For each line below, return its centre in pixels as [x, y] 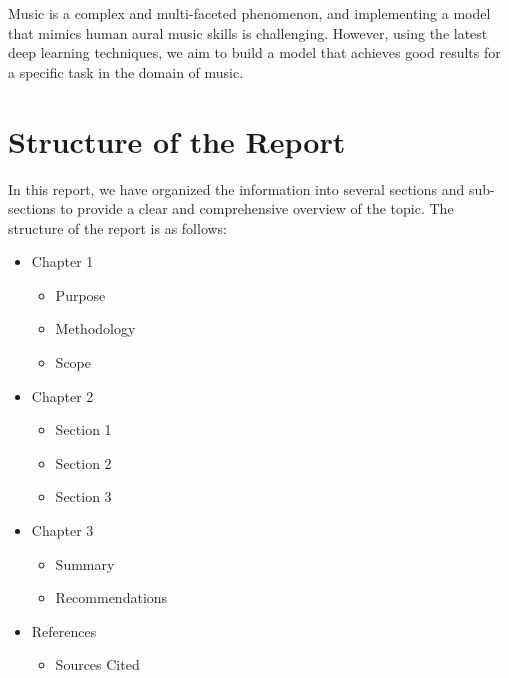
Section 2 [83, 462]
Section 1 [83, 429]
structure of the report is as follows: [118, 227]
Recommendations [111, 597]
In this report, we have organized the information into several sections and [236, 188]
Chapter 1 [62, 261]
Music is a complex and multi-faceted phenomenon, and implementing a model [249, 13]
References [64, 630]
